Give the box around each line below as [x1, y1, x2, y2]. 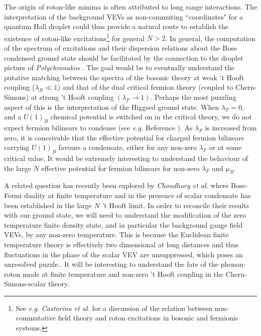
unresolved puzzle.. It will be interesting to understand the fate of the [4, 259, 218, 269]
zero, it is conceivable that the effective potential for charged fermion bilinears [4, 132, 244, 142]
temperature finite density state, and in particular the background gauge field [4, 219, 243, 230]
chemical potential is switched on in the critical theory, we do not [50, 111, 252, 122]
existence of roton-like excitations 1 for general [4, 31, 145, 43]
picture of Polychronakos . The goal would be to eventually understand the [4, 62, 234, 73]
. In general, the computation [165, 33, 255, 43]
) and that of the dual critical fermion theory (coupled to [57, 82, 233, 92]
